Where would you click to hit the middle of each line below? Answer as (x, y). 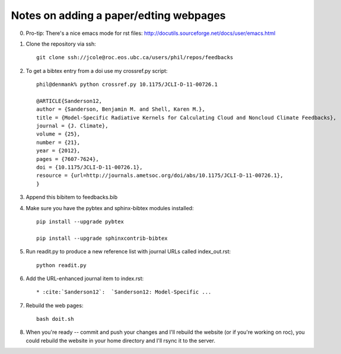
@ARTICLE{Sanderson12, (69, 101)
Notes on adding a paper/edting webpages (118, 15)
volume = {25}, (58, 134)
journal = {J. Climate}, (72, 126)
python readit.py (61, 265)
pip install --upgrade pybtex (80, 221)
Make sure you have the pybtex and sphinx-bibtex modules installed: (110, 208)
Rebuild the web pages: (55, 305)
